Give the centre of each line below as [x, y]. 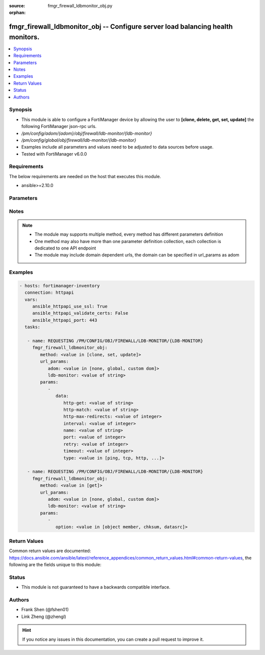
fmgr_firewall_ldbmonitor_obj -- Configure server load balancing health [121, 27]
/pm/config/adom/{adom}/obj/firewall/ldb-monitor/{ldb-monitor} [87, 133]
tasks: [33, 327]
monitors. [24, 37]
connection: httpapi [49, 293]
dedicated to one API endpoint [65, 248]
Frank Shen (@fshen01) [45, 610]
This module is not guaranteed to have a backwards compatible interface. [96, 587]
